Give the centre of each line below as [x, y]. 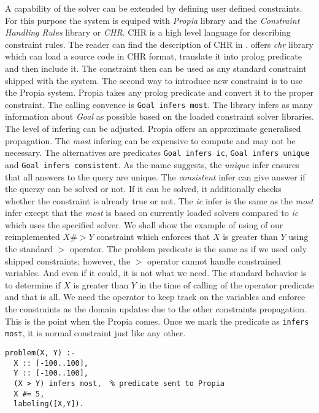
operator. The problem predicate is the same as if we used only [188, 249]
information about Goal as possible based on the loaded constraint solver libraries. [160, 116]
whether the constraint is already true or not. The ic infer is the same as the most [159, 200]
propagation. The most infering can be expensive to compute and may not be [150, 140]
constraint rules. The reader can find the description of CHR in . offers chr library [159, 44]
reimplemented [33, 237]
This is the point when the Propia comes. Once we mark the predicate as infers [157, 321]
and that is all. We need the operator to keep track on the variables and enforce [155, 297]
